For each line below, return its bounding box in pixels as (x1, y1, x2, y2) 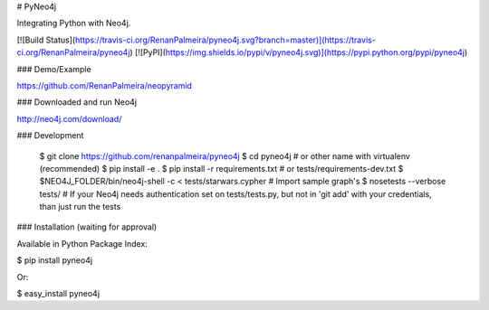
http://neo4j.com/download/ (16, 113, 122, 124)
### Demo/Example (16, 63, 91, 74)
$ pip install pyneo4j (16, 255, 93, 266)
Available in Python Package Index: (16, 238, 149, 249)
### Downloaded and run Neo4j (16, 97, 138, 108)
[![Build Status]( (16, 34, 76, 45)
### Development (16, 130, 84, 141)
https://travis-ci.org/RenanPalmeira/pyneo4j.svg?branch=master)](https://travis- (74, 34, 376, 45)
